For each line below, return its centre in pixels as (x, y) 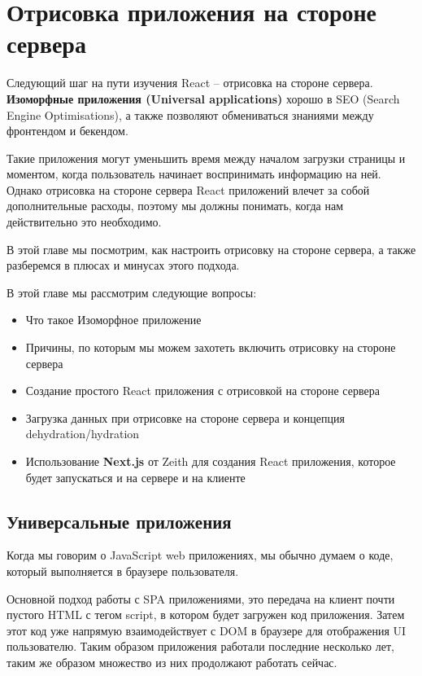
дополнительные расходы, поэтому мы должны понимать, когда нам (175, 206)
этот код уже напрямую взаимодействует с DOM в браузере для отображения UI (207, 630)
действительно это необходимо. (84, 222)
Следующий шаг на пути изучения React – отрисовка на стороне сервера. (190, 83)
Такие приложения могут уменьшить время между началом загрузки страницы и (206, 158)
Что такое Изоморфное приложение (113, 320)
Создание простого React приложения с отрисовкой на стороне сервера (202, 391)
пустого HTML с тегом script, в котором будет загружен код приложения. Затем (206, 615)
